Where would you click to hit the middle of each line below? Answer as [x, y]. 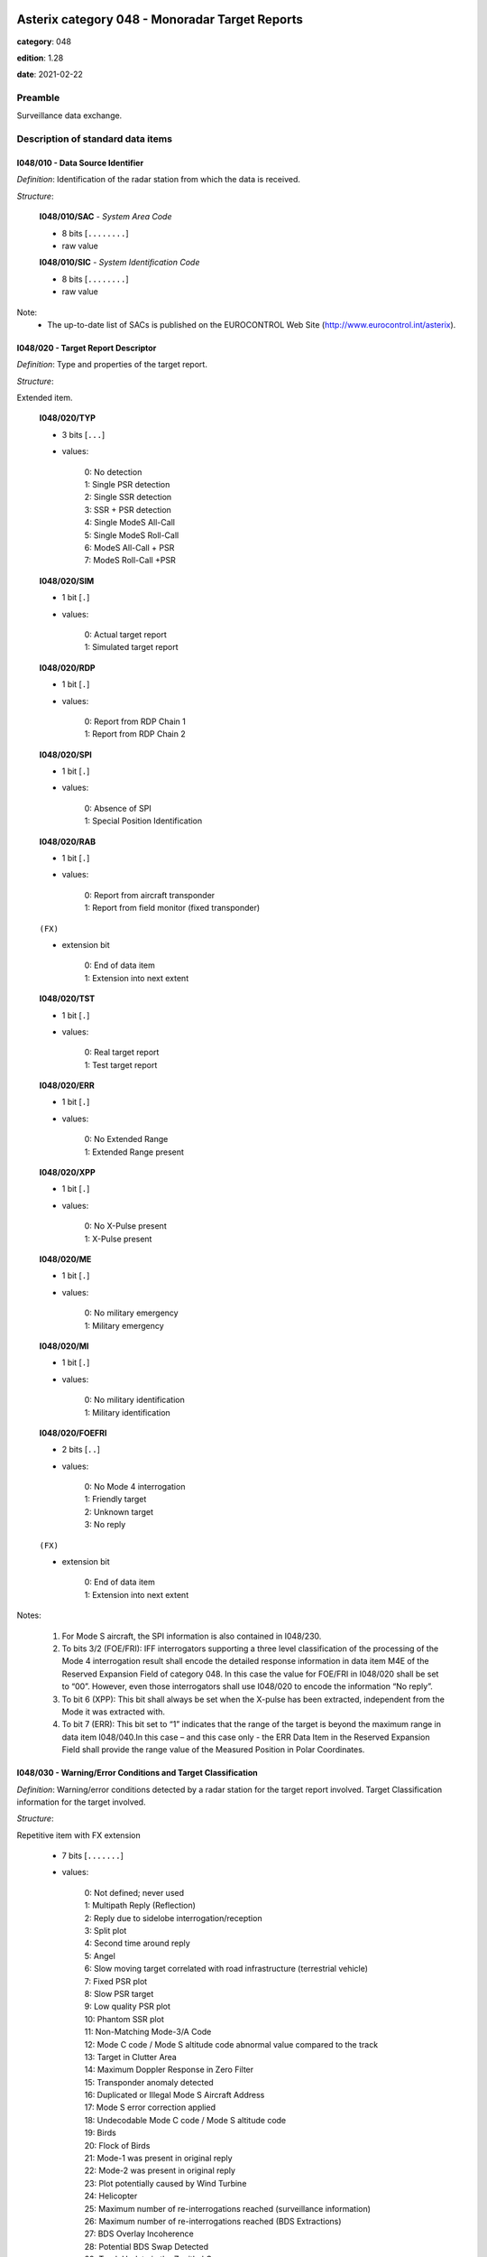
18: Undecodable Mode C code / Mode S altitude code [185, 2120]
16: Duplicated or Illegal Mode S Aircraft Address [175, 2095]
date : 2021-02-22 [50, 74]
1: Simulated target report [131, 647]
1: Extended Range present [134, 1152]
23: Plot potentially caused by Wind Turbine [165, 2183]
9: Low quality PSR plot [128, 2006]
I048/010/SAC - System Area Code [106, 217]
